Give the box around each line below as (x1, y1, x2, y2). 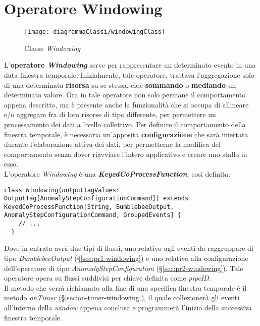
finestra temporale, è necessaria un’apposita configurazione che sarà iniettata (4, 129, 248, 139)
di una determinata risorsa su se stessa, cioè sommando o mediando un (4, 79, 236, 90)
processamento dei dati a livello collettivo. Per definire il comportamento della (4, 119, 246, 129)
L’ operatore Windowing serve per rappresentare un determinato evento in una (4, 60, 256, 70)
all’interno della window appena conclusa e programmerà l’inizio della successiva (4, 302, 252, 312)
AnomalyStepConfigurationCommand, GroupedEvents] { (4, 211, 181, 219)
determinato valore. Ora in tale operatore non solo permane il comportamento (4, 89, 246, 100)
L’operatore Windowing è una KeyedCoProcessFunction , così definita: (4, 168, 231, 179)
